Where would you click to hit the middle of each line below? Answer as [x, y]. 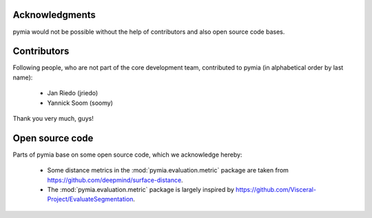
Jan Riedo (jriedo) [73, 93]
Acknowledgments [54, 15]
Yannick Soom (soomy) [80, 103]
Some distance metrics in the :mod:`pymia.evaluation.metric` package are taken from [168, 170]
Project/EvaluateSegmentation [90, 199]
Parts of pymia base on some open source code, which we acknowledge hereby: [127, 155]
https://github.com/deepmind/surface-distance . [115, 180]
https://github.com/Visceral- [276, 190]
